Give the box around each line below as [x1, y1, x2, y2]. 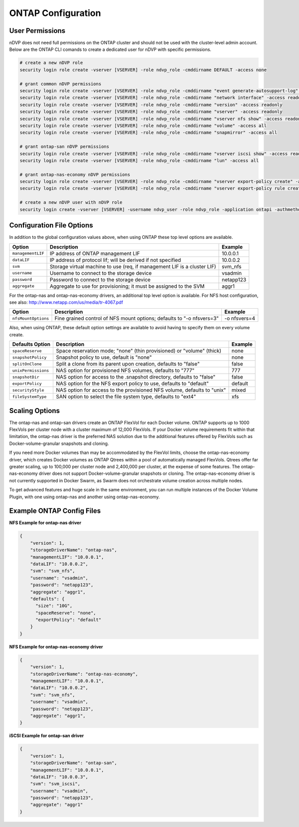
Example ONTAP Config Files [9, 507, 101, 515]
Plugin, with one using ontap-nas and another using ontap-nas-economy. [9, 494, 160, 500]
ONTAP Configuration [9, 7, 101, 18]
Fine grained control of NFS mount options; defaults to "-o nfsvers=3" [54, 315, 219, 322]
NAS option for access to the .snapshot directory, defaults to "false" [56, 374, 216, 381]
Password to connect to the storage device [49, 276, 151, 283]
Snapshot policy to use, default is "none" [56, 354, 152, 361]
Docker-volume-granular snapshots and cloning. [9, 440, 109, 446]
